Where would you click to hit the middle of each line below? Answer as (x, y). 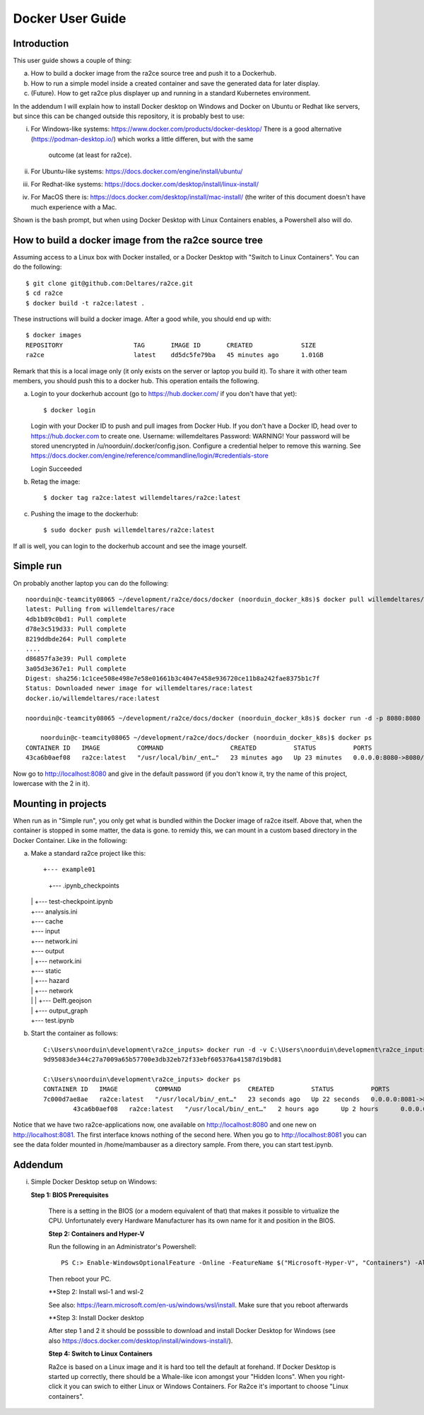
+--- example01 (70, 869)
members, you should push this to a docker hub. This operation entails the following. (136, 380)
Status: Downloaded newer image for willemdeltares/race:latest (140, 688)
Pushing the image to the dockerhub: (85, 513)
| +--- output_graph (59, 1011)
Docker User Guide (70, 18)
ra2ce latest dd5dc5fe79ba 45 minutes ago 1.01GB (175, 355)
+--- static (46, 971)
